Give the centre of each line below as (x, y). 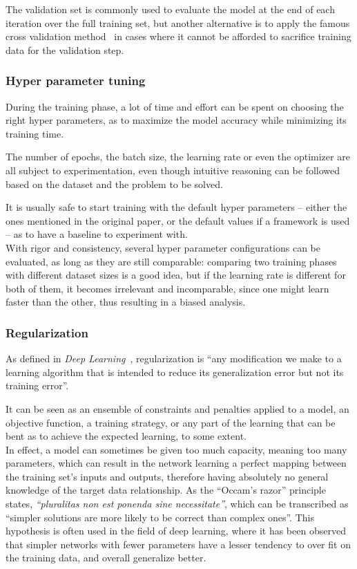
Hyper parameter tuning (76, 81)
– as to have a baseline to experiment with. (97, 234)
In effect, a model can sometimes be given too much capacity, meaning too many (176, 449)
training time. (35, 133)
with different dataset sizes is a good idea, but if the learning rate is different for (176, 275)
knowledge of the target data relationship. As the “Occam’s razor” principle (166, 490)
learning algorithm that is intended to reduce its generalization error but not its (175, 372)
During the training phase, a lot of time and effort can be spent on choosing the (175, 106)
